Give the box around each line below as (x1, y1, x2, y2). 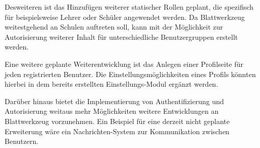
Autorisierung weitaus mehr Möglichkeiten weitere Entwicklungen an (5, 106, 219, 116)
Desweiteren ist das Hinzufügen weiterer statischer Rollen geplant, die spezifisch (5, 2, 254, 12)
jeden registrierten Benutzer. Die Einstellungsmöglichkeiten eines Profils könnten (5, 68, 256, 79)
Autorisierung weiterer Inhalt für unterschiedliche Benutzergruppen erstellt (5, 31, 238, 42)
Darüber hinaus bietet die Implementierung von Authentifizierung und (5, 95, 224, 106)
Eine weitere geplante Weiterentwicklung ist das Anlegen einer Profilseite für (5, 58, 244, 69)
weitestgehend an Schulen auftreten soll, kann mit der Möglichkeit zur (5, 21, 223, 32)
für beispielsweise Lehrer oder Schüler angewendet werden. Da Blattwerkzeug (5, 11, 245, 22)
